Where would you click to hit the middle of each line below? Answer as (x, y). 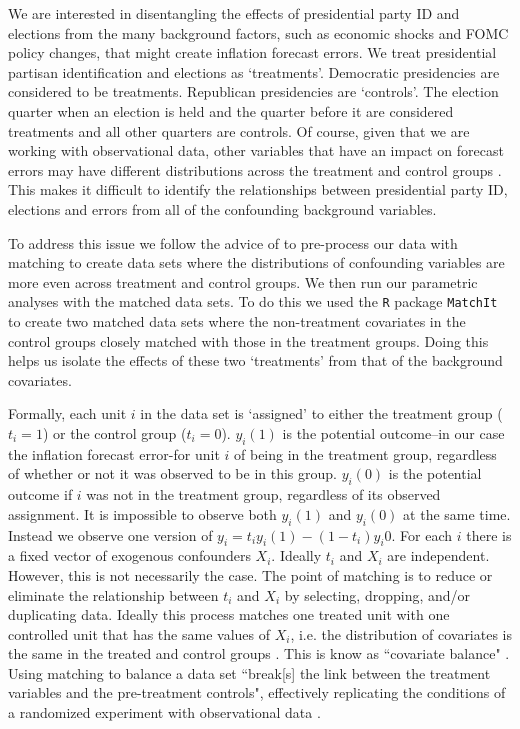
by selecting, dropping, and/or (377, 594)
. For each (422, 534)
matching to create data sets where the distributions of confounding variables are (256, 262)
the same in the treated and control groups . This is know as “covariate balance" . (259, 653)
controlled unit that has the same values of (139, 633)
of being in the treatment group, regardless (365, 453)
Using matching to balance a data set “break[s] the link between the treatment (249, 672)
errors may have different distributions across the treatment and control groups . (255, 169)
